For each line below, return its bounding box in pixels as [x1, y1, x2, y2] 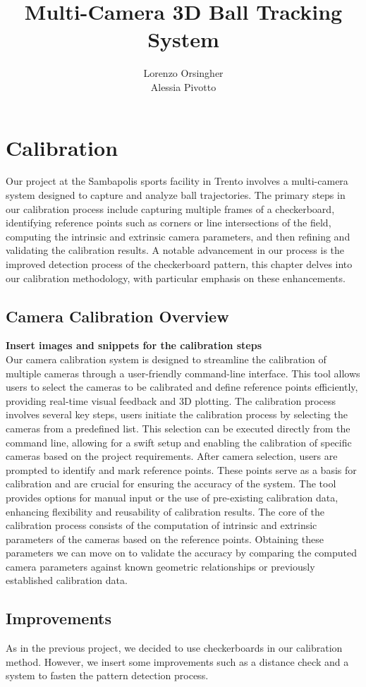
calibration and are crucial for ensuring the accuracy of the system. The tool [6, 476, 336, 491]
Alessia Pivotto [150, 79, 216, 94]
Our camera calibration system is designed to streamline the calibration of [6, 351, 327, 366]
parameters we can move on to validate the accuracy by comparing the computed [6, 545, 357, 560]
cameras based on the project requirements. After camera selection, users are [6, 449, 338, 463]
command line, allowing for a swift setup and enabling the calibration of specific [6, 434, 352, 449]
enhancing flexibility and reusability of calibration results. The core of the [6, 504, 324, 518]
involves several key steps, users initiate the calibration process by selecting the [6, 407, 348, 422]
